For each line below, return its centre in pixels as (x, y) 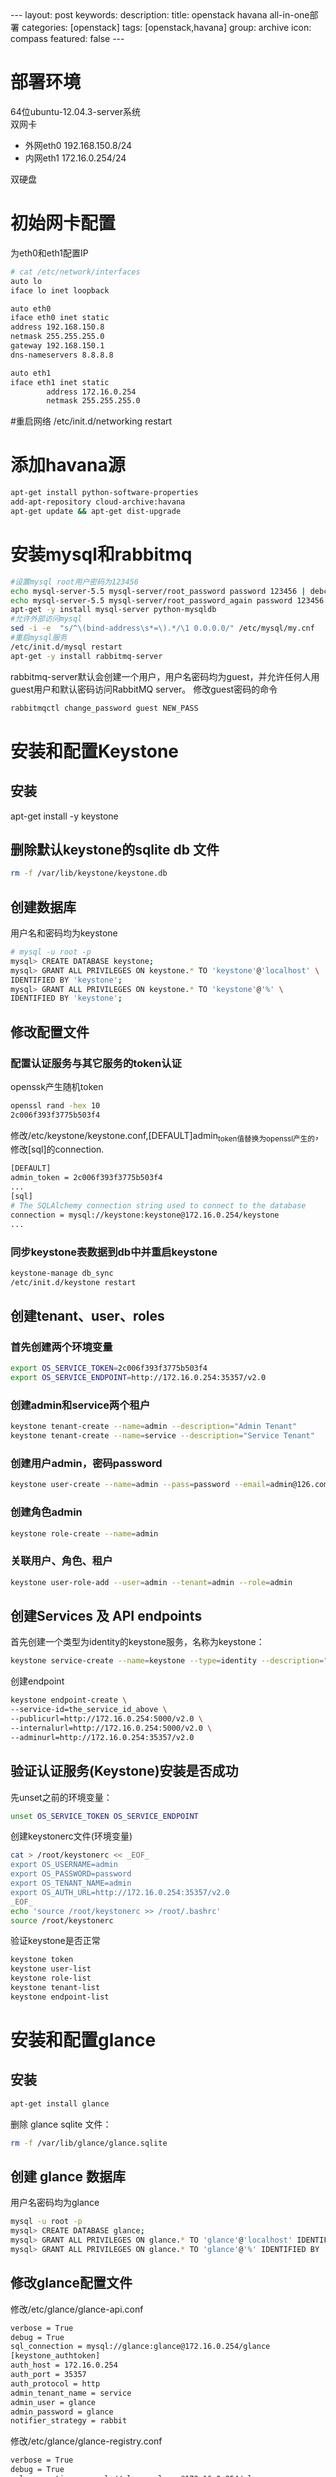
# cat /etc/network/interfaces (75, 272)
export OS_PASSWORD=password (71, 1874)
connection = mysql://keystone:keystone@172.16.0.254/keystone (145, 1215)
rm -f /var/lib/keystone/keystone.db (89, 873)
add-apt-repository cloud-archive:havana (98, 502)
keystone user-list (51, 1969)
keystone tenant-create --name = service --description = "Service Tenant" (162, 1436)
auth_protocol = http (55, 2383)
